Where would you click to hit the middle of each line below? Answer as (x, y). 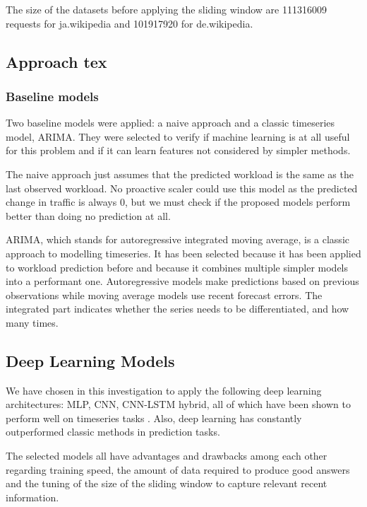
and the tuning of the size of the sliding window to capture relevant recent (167, 483)
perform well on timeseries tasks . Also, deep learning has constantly (154, 418)
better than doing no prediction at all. (88, 215)
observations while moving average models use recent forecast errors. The (164, 295)
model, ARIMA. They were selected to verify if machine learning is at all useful (178, 136)
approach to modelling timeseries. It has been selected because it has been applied (183, 253)
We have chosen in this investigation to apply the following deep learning (164, 390)
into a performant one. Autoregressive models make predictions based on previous (182, 281)
